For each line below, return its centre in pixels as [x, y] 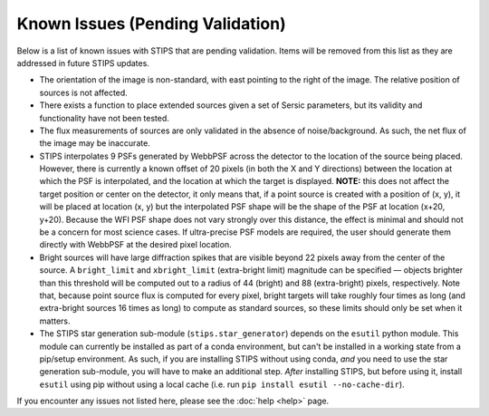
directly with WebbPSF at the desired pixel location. [135, 245]
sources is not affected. [84, 92]
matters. [55, 321]
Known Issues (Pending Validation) [152, 24]
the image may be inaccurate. [95, 143]
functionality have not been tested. [104, 118]
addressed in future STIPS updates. [83, 63]
